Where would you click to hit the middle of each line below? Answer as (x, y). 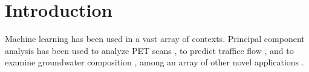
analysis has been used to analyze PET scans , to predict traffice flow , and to (149, 50)
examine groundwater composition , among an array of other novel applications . (154, 62)
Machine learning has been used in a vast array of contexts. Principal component (155, 39)
